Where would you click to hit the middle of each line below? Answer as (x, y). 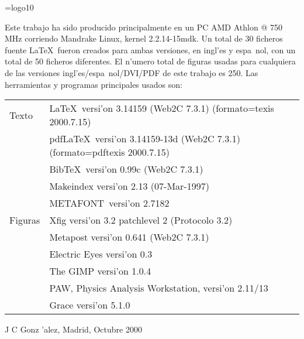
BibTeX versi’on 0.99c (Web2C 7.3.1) (126, 169)
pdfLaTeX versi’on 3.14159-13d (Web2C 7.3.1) (145, 139)
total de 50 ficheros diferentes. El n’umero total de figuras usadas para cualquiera (150, 61)
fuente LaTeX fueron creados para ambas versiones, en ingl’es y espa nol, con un (150, 49)
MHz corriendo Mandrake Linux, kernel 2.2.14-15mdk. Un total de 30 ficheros (144, 38)
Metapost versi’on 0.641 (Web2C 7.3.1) (129, 237)
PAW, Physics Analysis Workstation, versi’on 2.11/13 (159, 288)
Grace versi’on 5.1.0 (90, 305)
